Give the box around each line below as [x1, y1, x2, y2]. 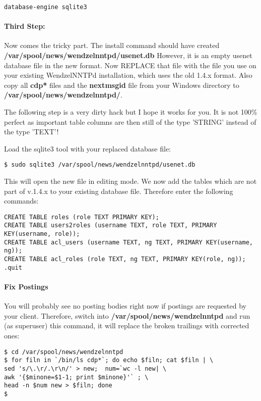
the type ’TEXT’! [4, 126, 59, 137]
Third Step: [4, 21, 45, 31]
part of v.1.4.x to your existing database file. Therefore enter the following [4, 185, 233, 196]
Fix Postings [4, 281, 48, 292]
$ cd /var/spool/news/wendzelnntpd [4, 348, 123, 356]
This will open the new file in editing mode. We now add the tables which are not [4, 176, 257, 186]
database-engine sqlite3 [4, 4, 87, 11]
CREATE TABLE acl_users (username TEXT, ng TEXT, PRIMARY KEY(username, [4, 238, 253, 246]
